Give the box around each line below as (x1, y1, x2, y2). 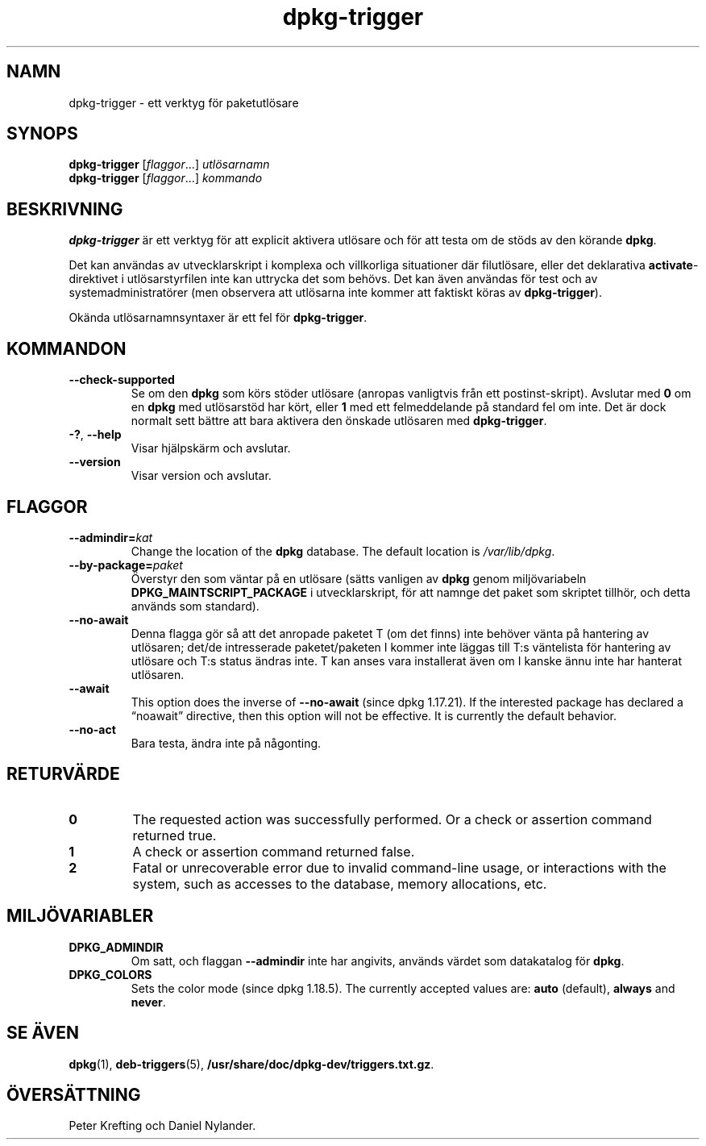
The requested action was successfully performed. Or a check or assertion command (132, 811, 652, 827)
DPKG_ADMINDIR (69, 940, 164, 954)
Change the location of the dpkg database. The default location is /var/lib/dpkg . (131, 544, 555, 558)
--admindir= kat (69, 530, 153, 544)
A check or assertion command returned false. (132, 843, 415, 860)
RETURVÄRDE (6, 764, 120, 785)
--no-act (69, 722, 116, 736)
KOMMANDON (6, 338, 127, 359)
